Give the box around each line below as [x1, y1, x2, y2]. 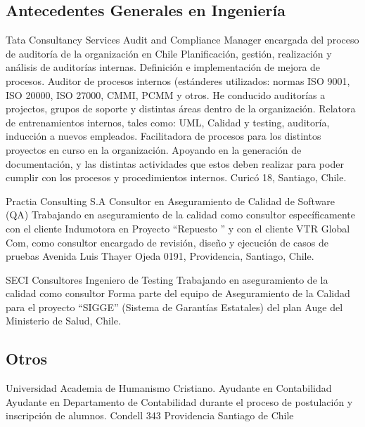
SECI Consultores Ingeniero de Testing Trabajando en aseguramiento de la [6, 272, 328, 287]
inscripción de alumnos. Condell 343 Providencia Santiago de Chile [6, 408, 294, 423]
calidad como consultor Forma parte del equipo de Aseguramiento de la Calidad [6, 286, 350, 301]
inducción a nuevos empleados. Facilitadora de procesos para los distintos [6, 129, 321, 143]
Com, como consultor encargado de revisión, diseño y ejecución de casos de [6, 235, 328, 249]
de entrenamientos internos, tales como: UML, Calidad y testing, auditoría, [6, 114, 330, 129]
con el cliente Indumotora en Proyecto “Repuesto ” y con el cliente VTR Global [6, 221, 350, 235]
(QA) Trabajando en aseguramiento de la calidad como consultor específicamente [6, 207, 355, 222]
